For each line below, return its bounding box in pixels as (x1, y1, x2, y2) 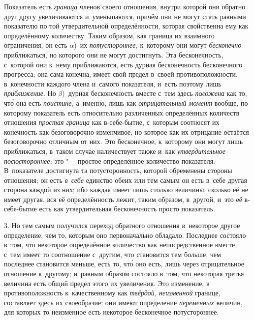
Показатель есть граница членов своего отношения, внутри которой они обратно (4, 1, 246, 11)
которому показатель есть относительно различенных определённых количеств (4, 107, 239, 117)
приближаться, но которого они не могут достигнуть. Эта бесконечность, (4, 49, 223, 59)
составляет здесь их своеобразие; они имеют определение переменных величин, (4, 297, 243, 307)
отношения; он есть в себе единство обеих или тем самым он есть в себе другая (4, 175, 247, 185)
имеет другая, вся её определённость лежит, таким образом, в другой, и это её (4, 194, 242, 204)
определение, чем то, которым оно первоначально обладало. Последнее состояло (4, 230, 246, 240)
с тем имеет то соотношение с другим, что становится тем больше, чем (4, 249, 221, 259)
